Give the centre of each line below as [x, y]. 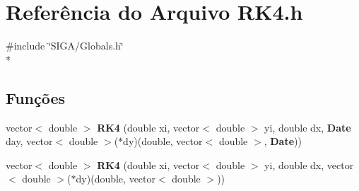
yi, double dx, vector [309, 164]
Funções [36, 97]
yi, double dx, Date [308, 127]
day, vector [29, 141]
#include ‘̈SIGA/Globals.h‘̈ [65, 46]
